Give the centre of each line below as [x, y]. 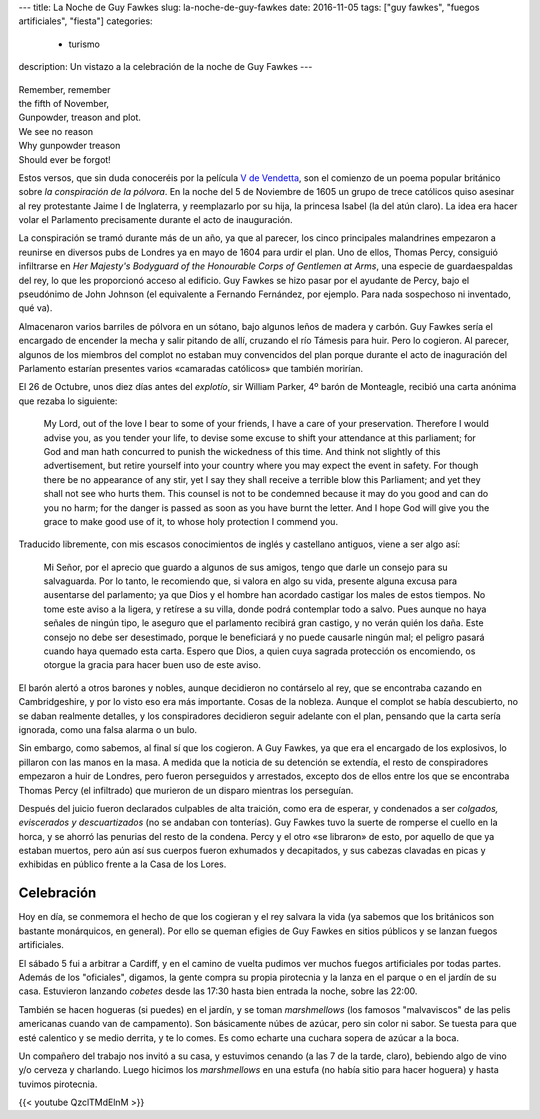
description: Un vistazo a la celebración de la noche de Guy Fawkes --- [165, 67]
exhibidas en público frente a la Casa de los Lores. [122, 864]
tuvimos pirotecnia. [58, 1084]
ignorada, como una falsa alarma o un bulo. [108, 729]
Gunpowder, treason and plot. [80, 117]
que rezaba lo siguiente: [68, 401]
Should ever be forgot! [65, 159]
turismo [84, 44]
